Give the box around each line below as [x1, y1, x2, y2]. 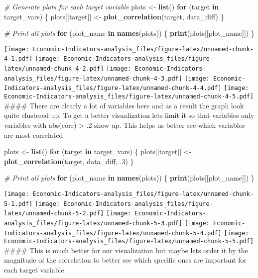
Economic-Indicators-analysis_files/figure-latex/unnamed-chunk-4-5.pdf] [4, 93, 254, 100]
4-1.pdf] [4, 55, 33, 63]
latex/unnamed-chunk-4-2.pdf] [4, 65, 104, 73]
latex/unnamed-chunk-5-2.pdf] [4, 210, 104, 217]
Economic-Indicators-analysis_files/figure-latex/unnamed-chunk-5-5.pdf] [4, 238, 254, 245]
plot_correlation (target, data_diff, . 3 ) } [4, 156, 134, 166]
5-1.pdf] [4, 200, 33, 207]
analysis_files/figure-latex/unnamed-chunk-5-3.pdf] [4, 219, 182, 227]
